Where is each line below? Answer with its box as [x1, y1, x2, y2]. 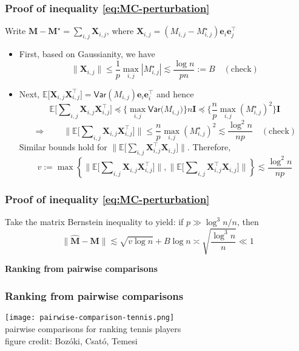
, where [106, 24, 134, 37]
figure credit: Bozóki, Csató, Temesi [5, 334, 138, 347]
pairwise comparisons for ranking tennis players [5, 322, 181, 335]
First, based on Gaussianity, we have [19, 47, 155, 60]
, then [237, 215, 259, 228]
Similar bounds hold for [19, 141, 107, 153]
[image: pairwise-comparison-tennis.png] [5, 313, 175, 322]
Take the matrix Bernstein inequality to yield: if [5, 215, 184, 228]
